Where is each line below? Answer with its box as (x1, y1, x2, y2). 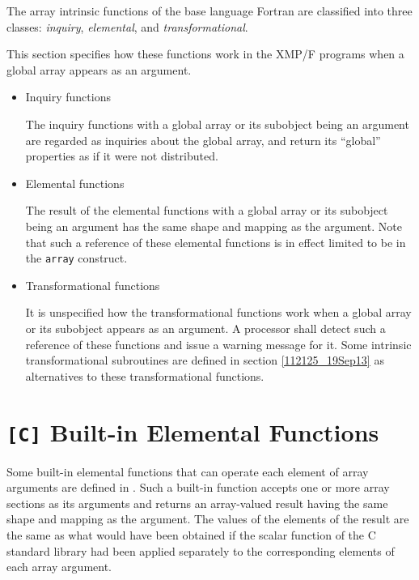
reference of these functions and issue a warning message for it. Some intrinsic (25, 335, 412, 352)
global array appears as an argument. (6, 61, 192, 78)
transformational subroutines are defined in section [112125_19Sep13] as (25, 352, 384, 369)
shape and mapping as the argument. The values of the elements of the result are (6, 510, 409, 527)
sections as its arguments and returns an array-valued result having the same (6, 494, 388, 511)
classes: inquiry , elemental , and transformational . (6, 18, 248, 35)
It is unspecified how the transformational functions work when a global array (25, 304, 412, 321)
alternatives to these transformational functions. (25, 367, 265, 384)
